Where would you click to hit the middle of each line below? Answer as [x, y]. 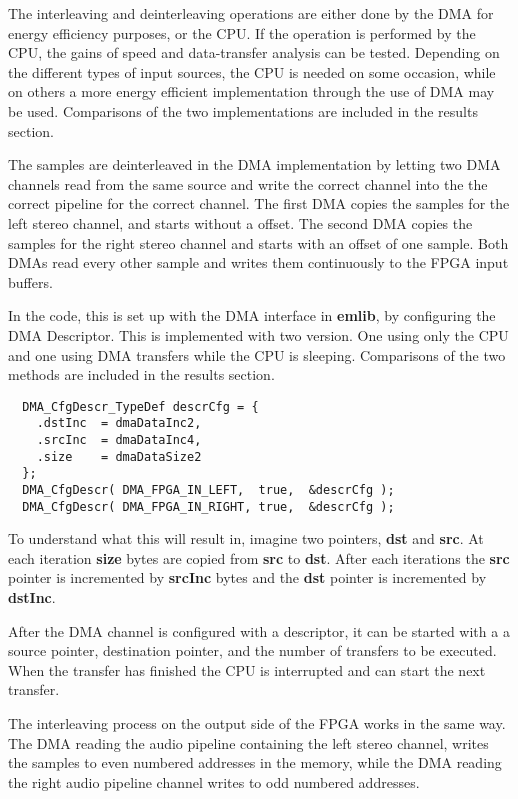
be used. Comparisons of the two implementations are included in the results [243, 110]
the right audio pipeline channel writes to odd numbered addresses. [214, 781]
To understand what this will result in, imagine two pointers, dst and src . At [246, 538]
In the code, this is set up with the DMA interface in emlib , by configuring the [252, 315]
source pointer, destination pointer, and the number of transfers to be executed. [252, 650]
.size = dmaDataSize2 [119, 456]
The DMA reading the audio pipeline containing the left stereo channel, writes [248, 742]
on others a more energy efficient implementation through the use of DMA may [251, 91]
